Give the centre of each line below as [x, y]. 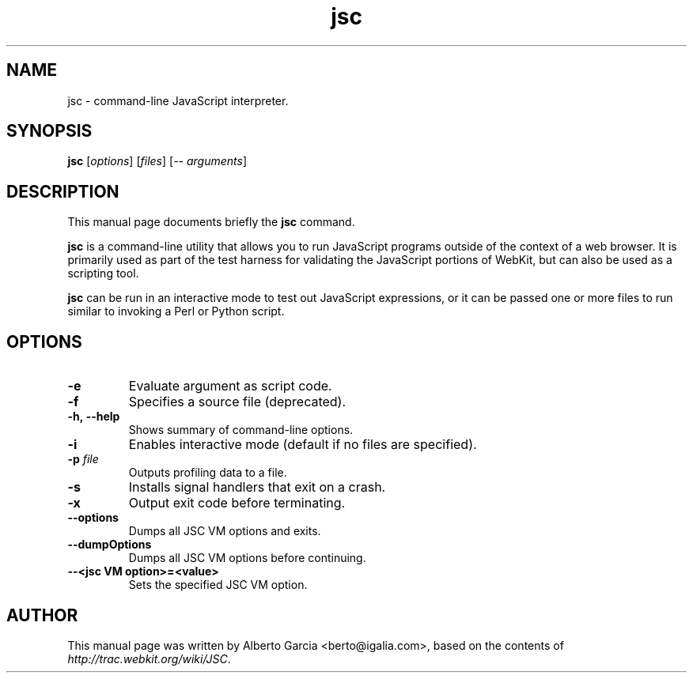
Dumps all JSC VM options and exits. [225, 531]
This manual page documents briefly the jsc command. [211, 222]
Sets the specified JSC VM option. [218, 585]
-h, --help [94, 417]
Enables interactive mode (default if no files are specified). [303, 445]
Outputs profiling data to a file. [208, 473]
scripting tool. [103, 273]
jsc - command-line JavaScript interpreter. [178, 100]
